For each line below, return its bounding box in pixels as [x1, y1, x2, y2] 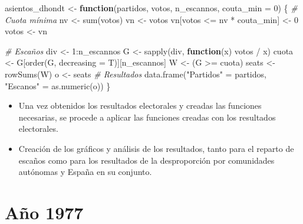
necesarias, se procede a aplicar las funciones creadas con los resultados [18, 111, 276, 123]
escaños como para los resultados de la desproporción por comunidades [18, 154, 275, 166]
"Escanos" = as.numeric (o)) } [5, 79, 111, 92]
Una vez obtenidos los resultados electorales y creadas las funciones [18, 99, 262, 112]
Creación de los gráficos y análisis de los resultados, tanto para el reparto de [18, 142, 294, 154]
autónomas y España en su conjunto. [18, 165, 152, 178]
